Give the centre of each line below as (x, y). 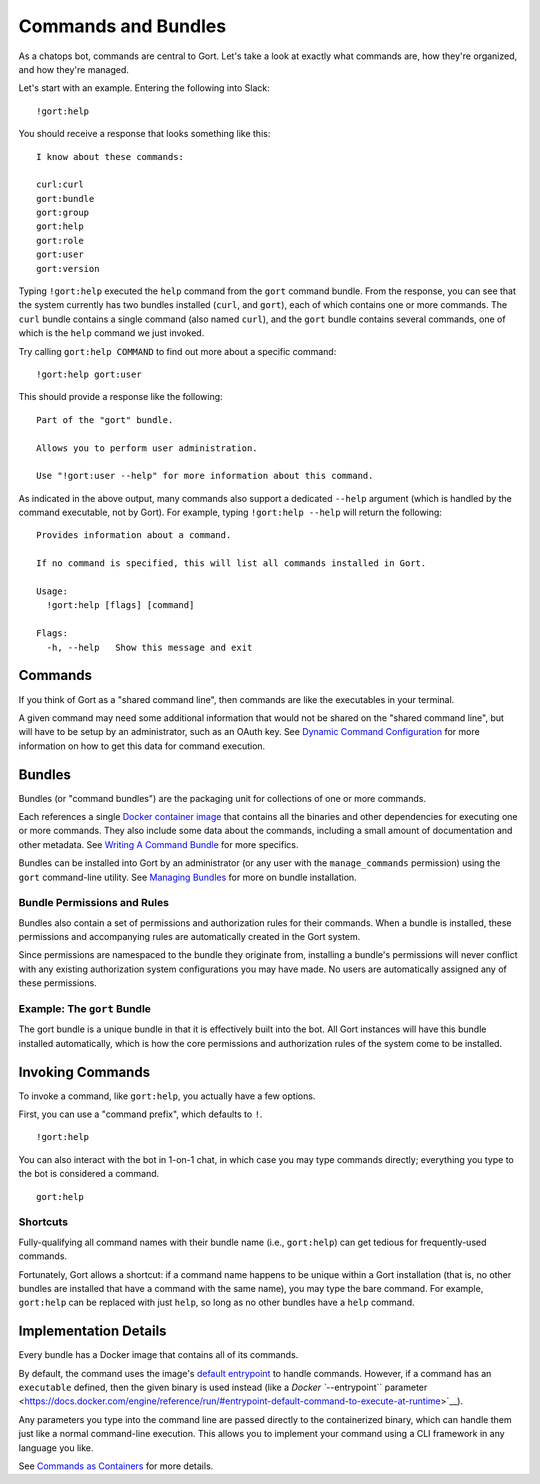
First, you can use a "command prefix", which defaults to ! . (140, 1114)
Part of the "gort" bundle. (105, 419)
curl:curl (60, 184)
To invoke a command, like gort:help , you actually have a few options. (167, 1096)
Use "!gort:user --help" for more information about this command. (205, 476)
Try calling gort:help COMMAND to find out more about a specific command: (177, 351)
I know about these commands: (110, 156)
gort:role (60, 240)
